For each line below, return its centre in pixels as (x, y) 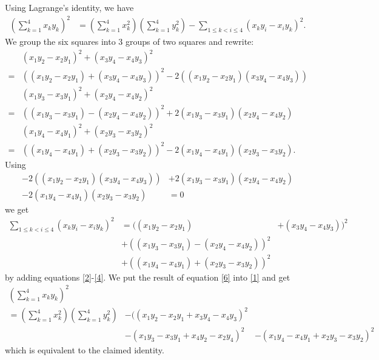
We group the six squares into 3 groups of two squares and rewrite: (129, 42)
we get (17, 209)
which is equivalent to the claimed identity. (85, 349)
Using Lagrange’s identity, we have (69, 7)
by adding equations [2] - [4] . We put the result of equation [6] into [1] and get (148, 277)
